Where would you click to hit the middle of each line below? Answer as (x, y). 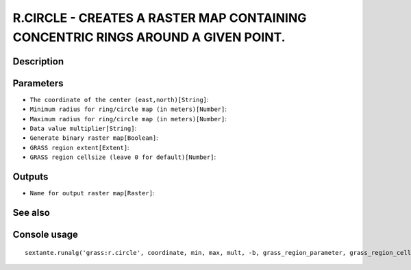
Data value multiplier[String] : (83, 128)
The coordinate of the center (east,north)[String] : (119, 99)
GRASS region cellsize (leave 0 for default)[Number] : (123, 157)
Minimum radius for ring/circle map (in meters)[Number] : (128, 109)
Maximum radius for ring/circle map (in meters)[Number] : (128, 119)
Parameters (38, 83)
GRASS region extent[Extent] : (79, 147)
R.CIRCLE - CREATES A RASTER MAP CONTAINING (160, 18)
